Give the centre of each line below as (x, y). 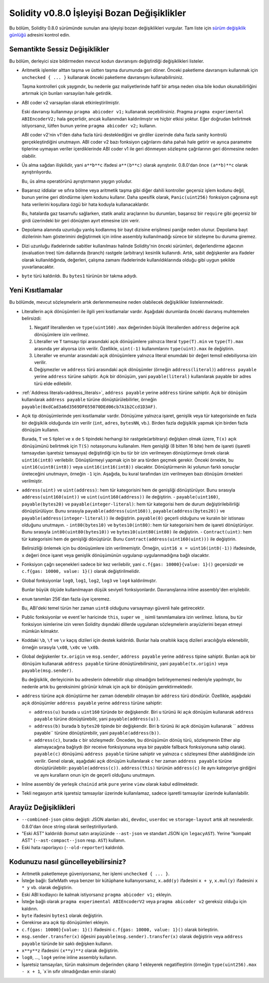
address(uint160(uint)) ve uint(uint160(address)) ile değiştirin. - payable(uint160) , (121, 497)
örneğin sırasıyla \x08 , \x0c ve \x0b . (61, 647)
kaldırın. (30, 909)
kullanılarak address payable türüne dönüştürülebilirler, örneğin (89, 400)
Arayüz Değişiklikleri (42, 807)
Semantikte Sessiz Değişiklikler (59, 49)
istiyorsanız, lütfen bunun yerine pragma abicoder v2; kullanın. (89, 125)
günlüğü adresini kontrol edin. (40, 34)
